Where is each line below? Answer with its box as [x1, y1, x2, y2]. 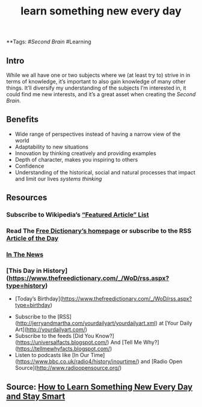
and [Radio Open [140, 358, 183, 365]
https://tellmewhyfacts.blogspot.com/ [17, 345, 110, 352]
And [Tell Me [110, 338, 142, 346]
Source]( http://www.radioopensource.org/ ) [14, 364, 122, 372]
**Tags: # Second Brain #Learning [6, 38, 91, 46]
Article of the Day [6, 234, 59, 243]
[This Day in [6, 266, 42, 275]
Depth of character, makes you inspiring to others [14, 156, 138, 163]
